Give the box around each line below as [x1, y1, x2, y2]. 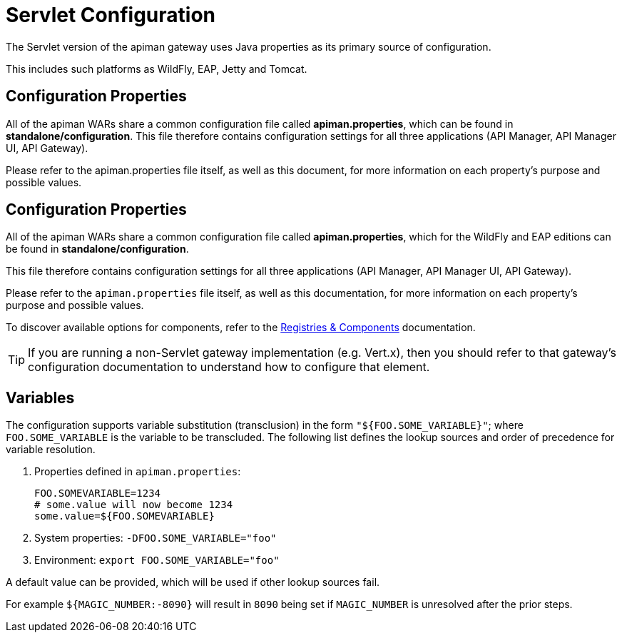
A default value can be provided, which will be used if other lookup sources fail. [6, 576, 380, 589]
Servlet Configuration [6, 3, 215, 27]
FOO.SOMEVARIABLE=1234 [34, 487, 161, 500]
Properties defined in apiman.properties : [34, 465, 241, 478]
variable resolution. [6, 443, 96, 456]
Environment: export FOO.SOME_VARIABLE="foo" [34, 554, 280, 567]
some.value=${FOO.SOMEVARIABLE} [34, 510, 215, 522]
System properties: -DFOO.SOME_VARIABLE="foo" [34, 532, 277, 545]
